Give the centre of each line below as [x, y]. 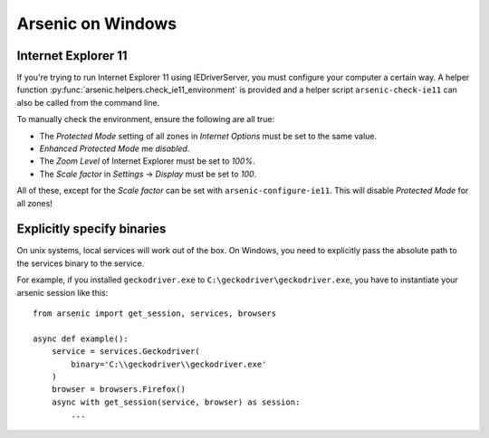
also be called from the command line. [88, 102]
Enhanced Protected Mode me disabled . [115, 148]
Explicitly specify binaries [91, 229]
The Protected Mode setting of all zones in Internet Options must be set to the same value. [208, 136]
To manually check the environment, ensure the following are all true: [146, 119]
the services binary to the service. [81, 263]
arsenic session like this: [62, 292]
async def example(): [81, 338]
